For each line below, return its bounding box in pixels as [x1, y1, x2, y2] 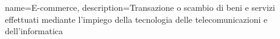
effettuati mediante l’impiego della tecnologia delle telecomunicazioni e [5, 13, 268, 25]
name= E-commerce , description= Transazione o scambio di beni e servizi [5, 1, 275, 13]
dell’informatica [5, 25, 63, 37]
